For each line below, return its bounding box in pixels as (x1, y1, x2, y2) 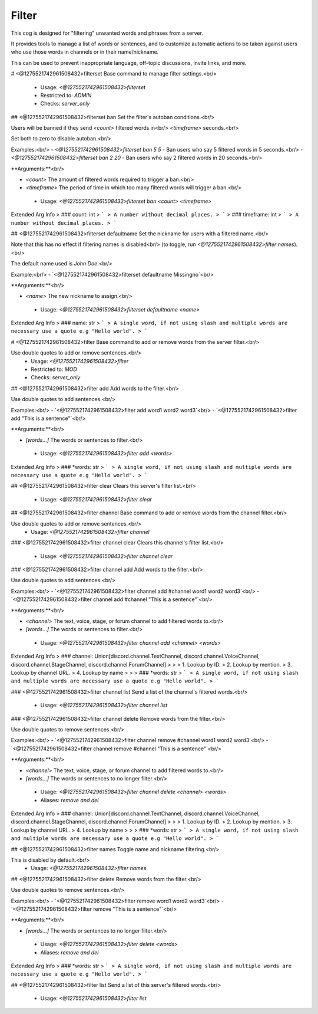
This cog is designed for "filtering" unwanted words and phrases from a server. (11, 29, 203, 37)
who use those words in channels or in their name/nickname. (11, 48, 159, 55)
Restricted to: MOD (31, 366, 78, 373)
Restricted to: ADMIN (40, 91, 92, 99)
